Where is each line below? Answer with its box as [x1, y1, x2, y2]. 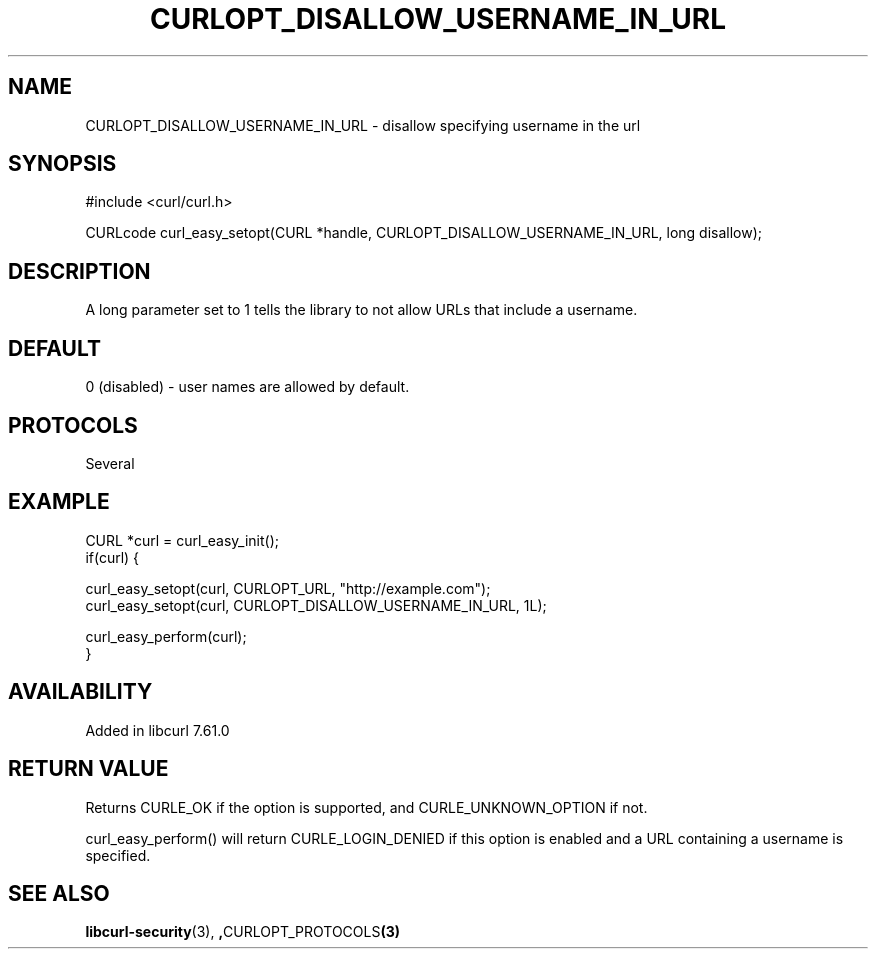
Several [85, 454, 135, 472]
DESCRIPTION [8, 258, 151, 284]
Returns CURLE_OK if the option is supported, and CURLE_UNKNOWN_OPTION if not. [85, 798, 648, 816]
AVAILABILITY [8, 679, 153, 705]
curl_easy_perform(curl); [85, 627, 247, 645]
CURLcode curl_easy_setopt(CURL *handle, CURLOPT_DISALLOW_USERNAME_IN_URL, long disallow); [85, 224, 763, 242]
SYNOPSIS [8, 151, 117, 177]
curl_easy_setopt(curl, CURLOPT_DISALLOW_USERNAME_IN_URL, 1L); [85, 596, 547, 614]
